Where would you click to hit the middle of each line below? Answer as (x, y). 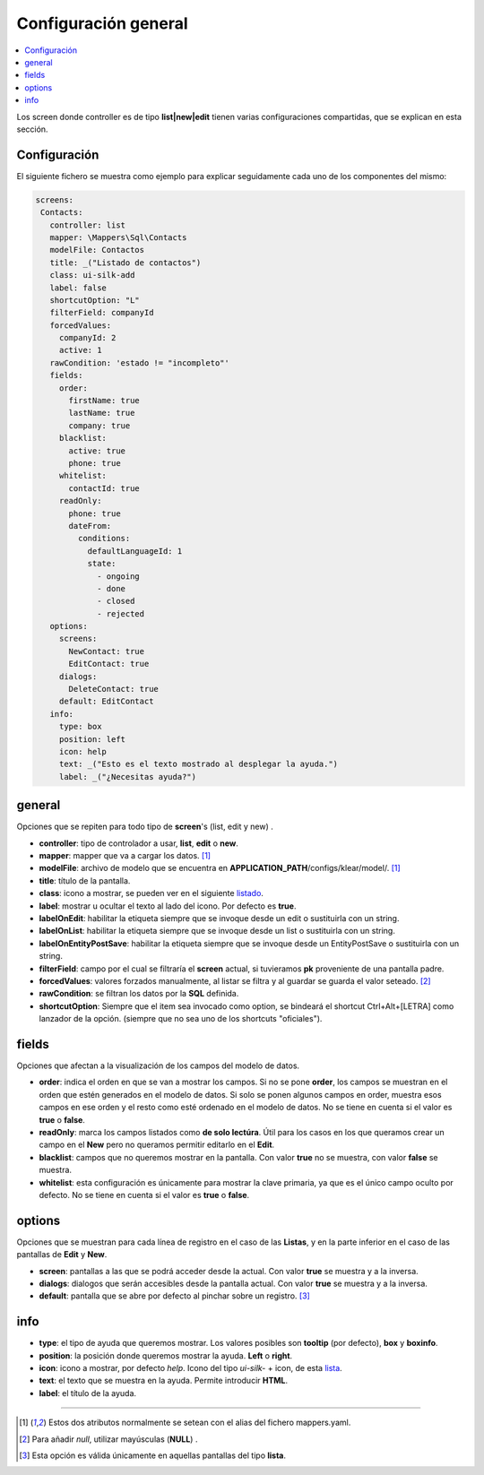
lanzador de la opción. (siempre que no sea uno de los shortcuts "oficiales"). (181, 1019)
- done (111, 588)
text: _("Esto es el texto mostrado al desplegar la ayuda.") (199, 764)
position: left (92, 739)
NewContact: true (107, 651)
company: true (99, 425)
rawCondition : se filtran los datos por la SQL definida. (139, 994)
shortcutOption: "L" (95, 300)
